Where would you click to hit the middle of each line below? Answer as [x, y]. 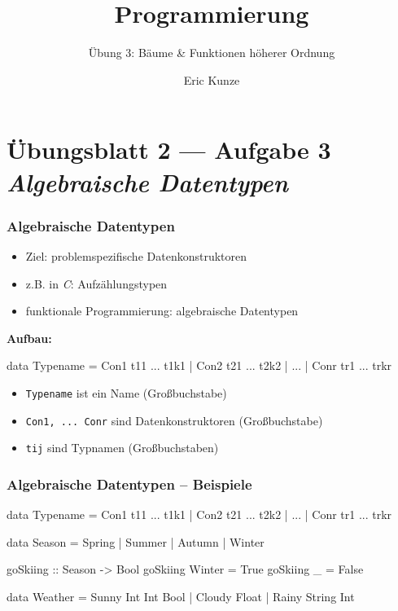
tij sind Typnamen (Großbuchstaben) [122, 448]
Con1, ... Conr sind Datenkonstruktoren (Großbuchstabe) [174, 420]
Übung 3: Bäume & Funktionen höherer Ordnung [212, 53]
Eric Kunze [212, 79]
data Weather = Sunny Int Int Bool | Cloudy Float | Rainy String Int [181, 596]
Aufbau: [29, 338]
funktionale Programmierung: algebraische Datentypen [162, 311]
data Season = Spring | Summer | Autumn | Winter [136, 541]
